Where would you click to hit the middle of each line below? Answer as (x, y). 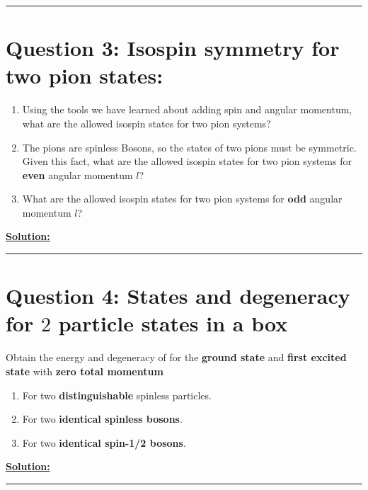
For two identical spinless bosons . (102, 419)
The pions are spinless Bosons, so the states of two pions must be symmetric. (189, 147)
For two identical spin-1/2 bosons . (104, 442)
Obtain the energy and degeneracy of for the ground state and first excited (176, 357)
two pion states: (85, 75)
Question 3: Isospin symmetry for (173, 48)
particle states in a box (173, 323)
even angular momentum (77, 175)
